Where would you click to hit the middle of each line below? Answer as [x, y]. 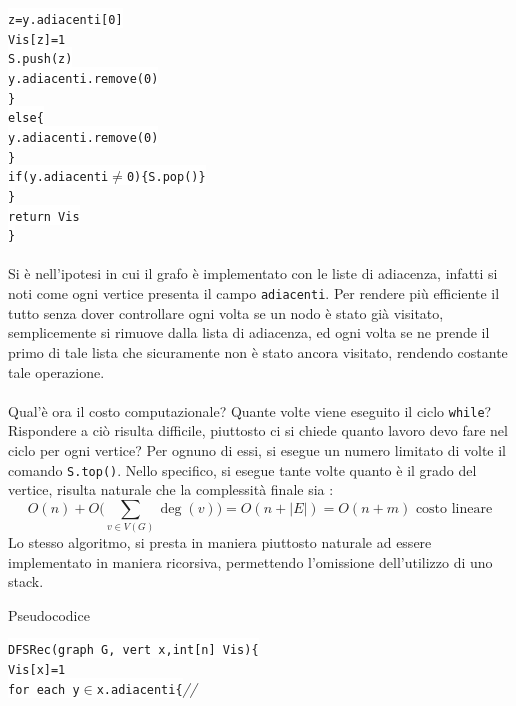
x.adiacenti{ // [146, 687]
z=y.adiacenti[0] [65, 20]
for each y [44, 689]
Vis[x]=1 [37, 670]
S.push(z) [40, 59]
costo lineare [454, 508]
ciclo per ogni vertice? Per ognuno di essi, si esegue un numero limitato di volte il [257, 449]
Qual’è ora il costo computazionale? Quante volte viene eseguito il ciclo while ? [250, 410]
